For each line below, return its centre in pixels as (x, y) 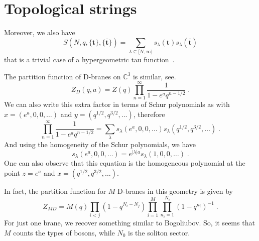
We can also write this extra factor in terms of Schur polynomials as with (117, 104)
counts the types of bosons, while (64, 232)
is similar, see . (154, 76)
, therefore (149, 114)
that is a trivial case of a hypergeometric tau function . (89, 59)
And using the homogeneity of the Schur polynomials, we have (100, 144)
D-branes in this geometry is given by (175, 191)
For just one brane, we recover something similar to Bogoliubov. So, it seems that (129, 223)
